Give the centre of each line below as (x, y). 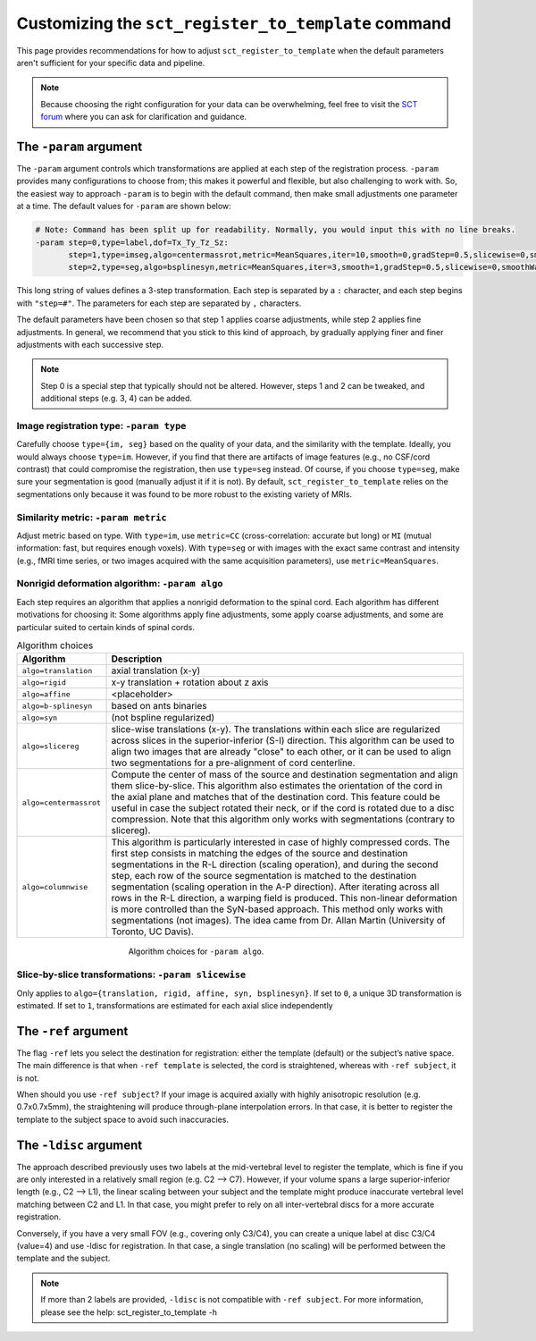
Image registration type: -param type (101, 426)
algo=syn (40, 717)
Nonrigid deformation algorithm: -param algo (120, 584)
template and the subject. (63, 1258)
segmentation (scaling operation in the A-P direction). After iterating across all (275, 887)
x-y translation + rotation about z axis (190, 682)
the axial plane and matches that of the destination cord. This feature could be (276, 797)
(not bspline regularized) (163, 718)
